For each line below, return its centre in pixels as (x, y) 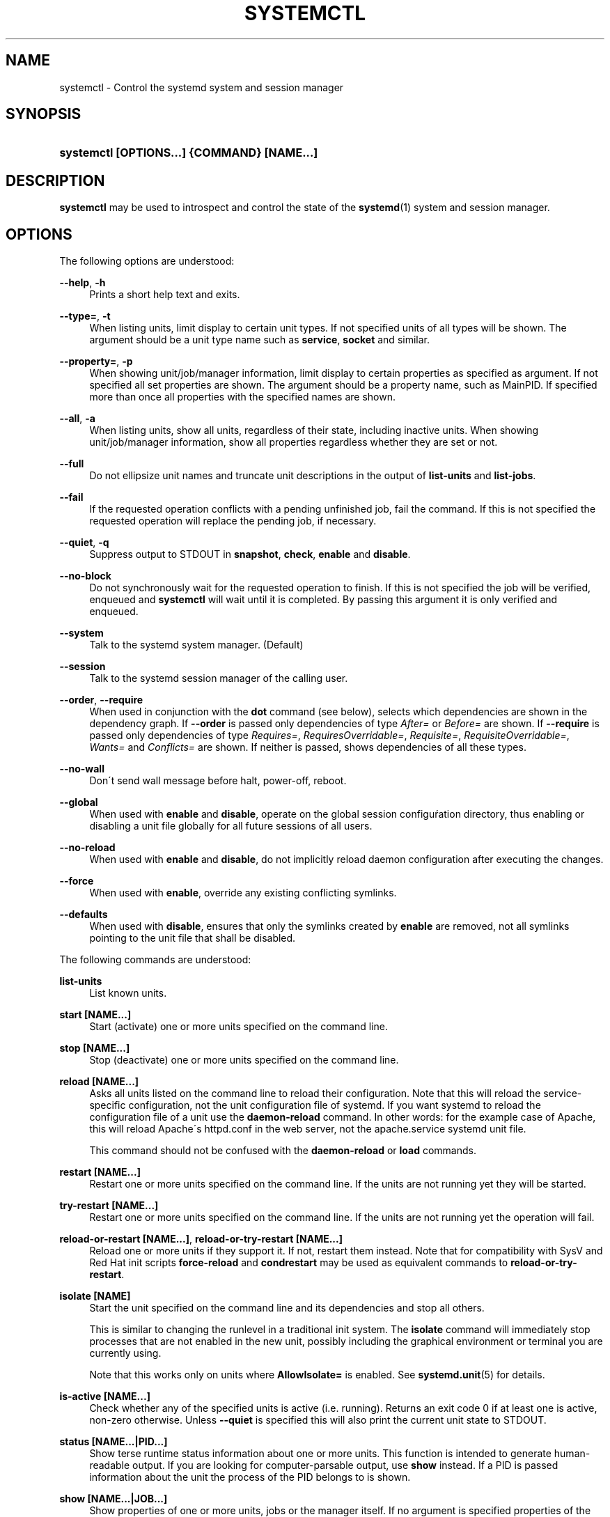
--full (72, 464)
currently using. (125, 1353)
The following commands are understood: (155, 960)
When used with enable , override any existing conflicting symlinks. (243, 893)
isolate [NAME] (95, 1296)
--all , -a (77, 419)
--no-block (85, 576)
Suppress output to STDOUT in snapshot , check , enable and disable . (250, 554)
